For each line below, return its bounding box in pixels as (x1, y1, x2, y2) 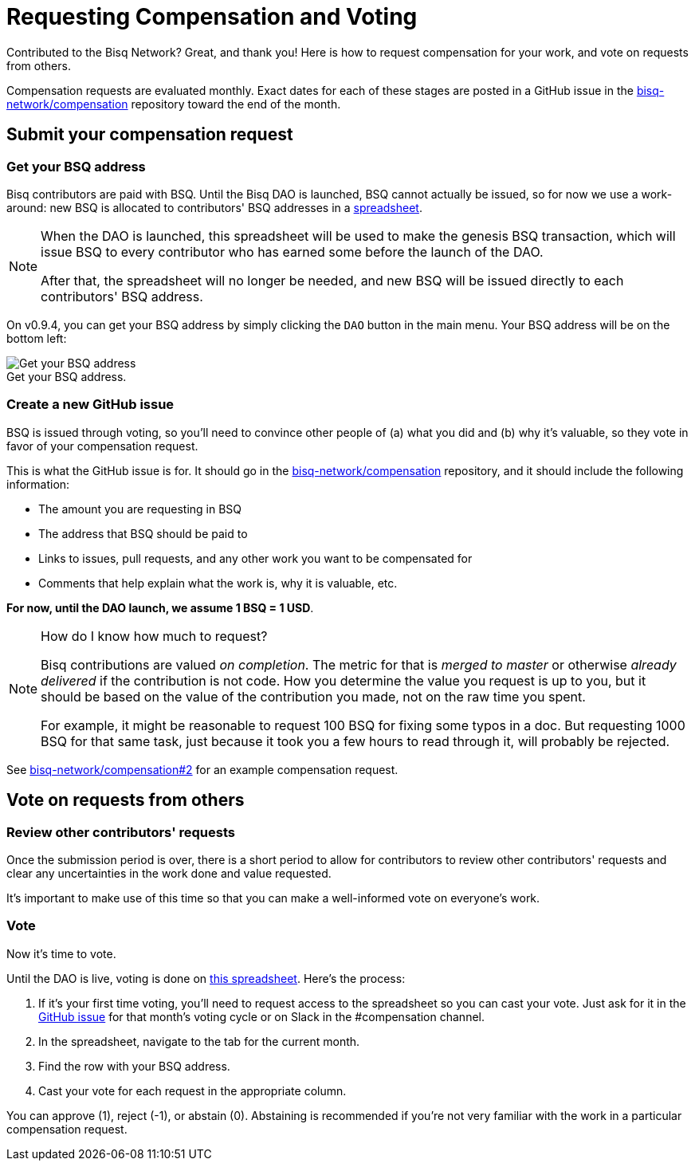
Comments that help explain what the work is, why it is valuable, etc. (38, 576, 398, 590)
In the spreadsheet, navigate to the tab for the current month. (38, 1034, 360, 1048)
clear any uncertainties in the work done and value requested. (6, 866, 332, 880)
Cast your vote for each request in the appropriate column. (38, 1083, 347, 1098)
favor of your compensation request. (6, 438, 198, 453)
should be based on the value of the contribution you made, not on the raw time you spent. (41, 688, 586, 705)
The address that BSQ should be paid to (38, 526, 248, 540)
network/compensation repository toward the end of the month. (6, 96, 341, 111)
